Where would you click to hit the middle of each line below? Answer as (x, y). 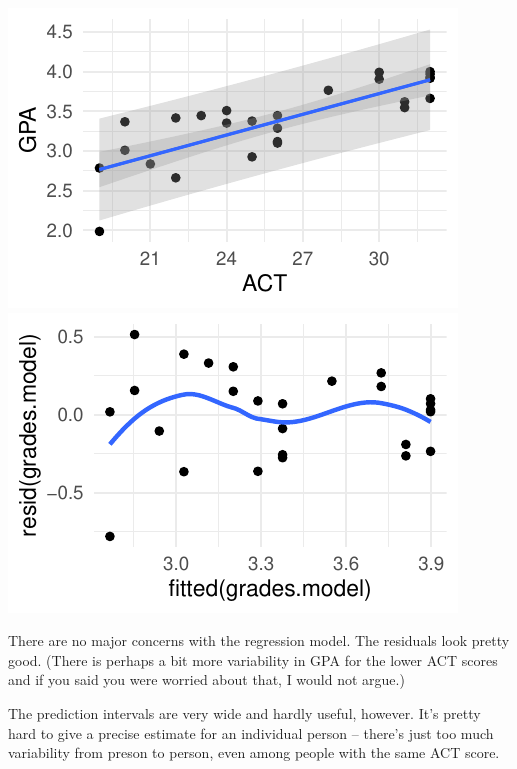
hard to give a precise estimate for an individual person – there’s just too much (251, 732)
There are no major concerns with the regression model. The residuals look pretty (259, 640)
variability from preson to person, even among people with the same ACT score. (254, 752)
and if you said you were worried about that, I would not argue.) (206, 679)
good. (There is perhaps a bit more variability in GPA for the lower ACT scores (253, 659)
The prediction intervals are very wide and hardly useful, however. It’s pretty (244, 712)
